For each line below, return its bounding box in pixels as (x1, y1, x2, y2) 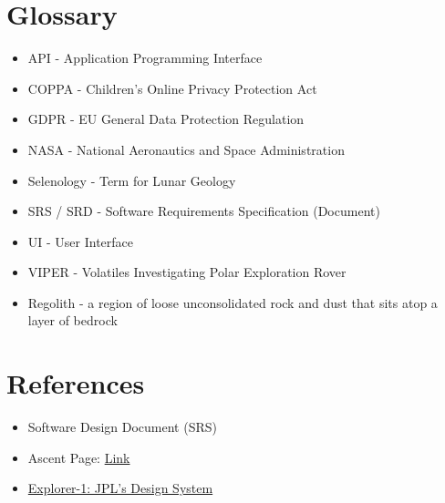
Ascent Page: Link (27, 447, 130, 467)
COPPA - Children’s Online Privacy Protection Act (27, 78, 317, 98)
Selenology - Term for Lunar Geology (27, 170, 236, 190)
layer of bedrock (27, 311, 118, 330)
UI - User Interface (27, 231, 134, 251)
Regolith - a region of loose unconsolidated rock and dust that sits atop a (27, 293, 438, 312)
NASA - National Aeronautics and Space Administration (27, 139, 345, 159)
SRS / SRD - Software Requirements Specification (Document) (27, 201, 380, 221)
